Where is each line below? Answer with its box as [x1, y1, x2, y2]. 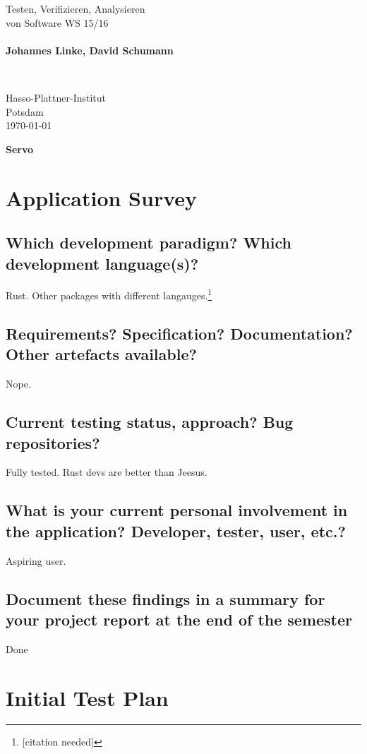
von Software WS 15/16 [6, 15, 109, 30]
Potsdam [6, 104, 44, 119]
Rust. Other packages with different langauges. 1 [6, 286, 212, 302]
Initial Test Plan [6, 683, 169, 712]
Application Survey [6, 183, 198, 212]
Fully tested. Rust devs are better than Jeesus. [6, 465, 207, 479]
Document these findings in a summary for [6, 587, 325, 609]
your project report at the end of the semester [6, 608, 353, 630]
